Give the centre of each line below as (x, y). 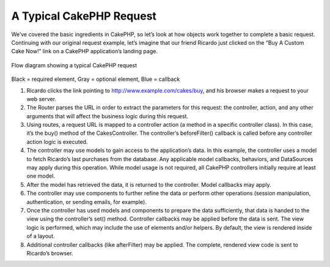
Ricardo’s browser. (50, 253)
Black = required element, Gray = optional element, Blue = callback (96, 79)
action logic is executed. (57, 141)
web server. (42, 99)
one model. (41, 176)
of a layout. (41, 236)
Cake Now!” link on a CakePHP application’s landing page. (85, 51)
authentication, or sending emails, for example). (86, 201)
